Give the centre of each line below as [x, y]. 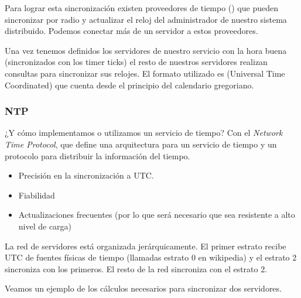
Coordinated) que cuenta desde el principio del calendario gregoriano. [129, 85]
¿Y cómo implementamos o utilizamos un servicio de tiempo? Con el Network [144, 133]
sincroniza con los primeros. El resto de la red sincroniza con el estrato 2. [136, 268]
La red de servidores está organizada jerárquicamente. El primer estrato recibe [146, 246]
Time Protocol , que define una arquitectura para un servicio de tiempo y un [141, 144]
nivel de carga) [45, 226]
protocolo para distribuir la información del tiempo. [98, 155]
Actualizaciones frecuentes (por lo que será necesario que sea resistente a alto [157, 215]
